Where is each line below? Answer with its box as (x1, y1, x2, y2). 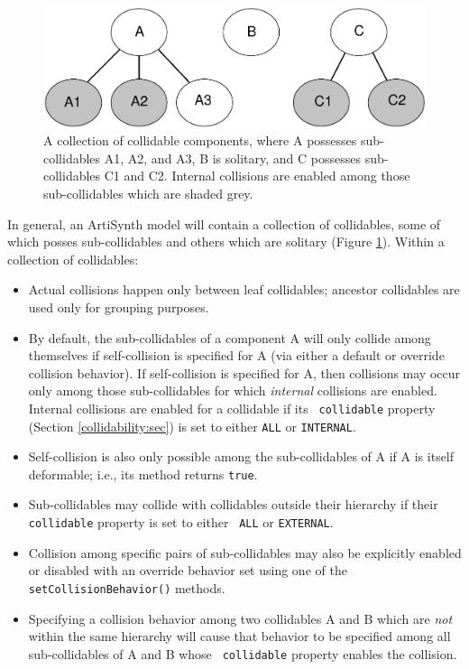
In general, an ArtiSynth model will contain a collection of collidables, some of (7, 214, 441, 233)
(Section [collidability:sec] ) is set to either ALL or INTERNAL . (28, 416, 356, 435)
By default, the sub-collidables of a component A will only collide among (28, 328, 431, 347)
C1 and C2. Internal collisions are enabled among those (104, 166, 410, 185)
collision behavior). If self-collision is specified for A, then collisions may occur (28, 363, 461, 382)
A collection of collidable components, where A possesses (43, 131, 357, 150)
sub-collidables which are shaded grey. (43, 183, 253, 202)
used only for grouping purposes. (28, 297, 209, 316)
